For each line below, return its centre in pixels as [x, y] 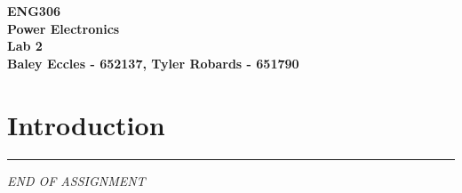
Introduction [86, 124]
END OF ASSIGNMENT [76, 180]
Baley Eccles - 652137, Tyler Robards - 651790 [153, 63]
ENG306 [34, 11]
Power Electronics [64, 28]
